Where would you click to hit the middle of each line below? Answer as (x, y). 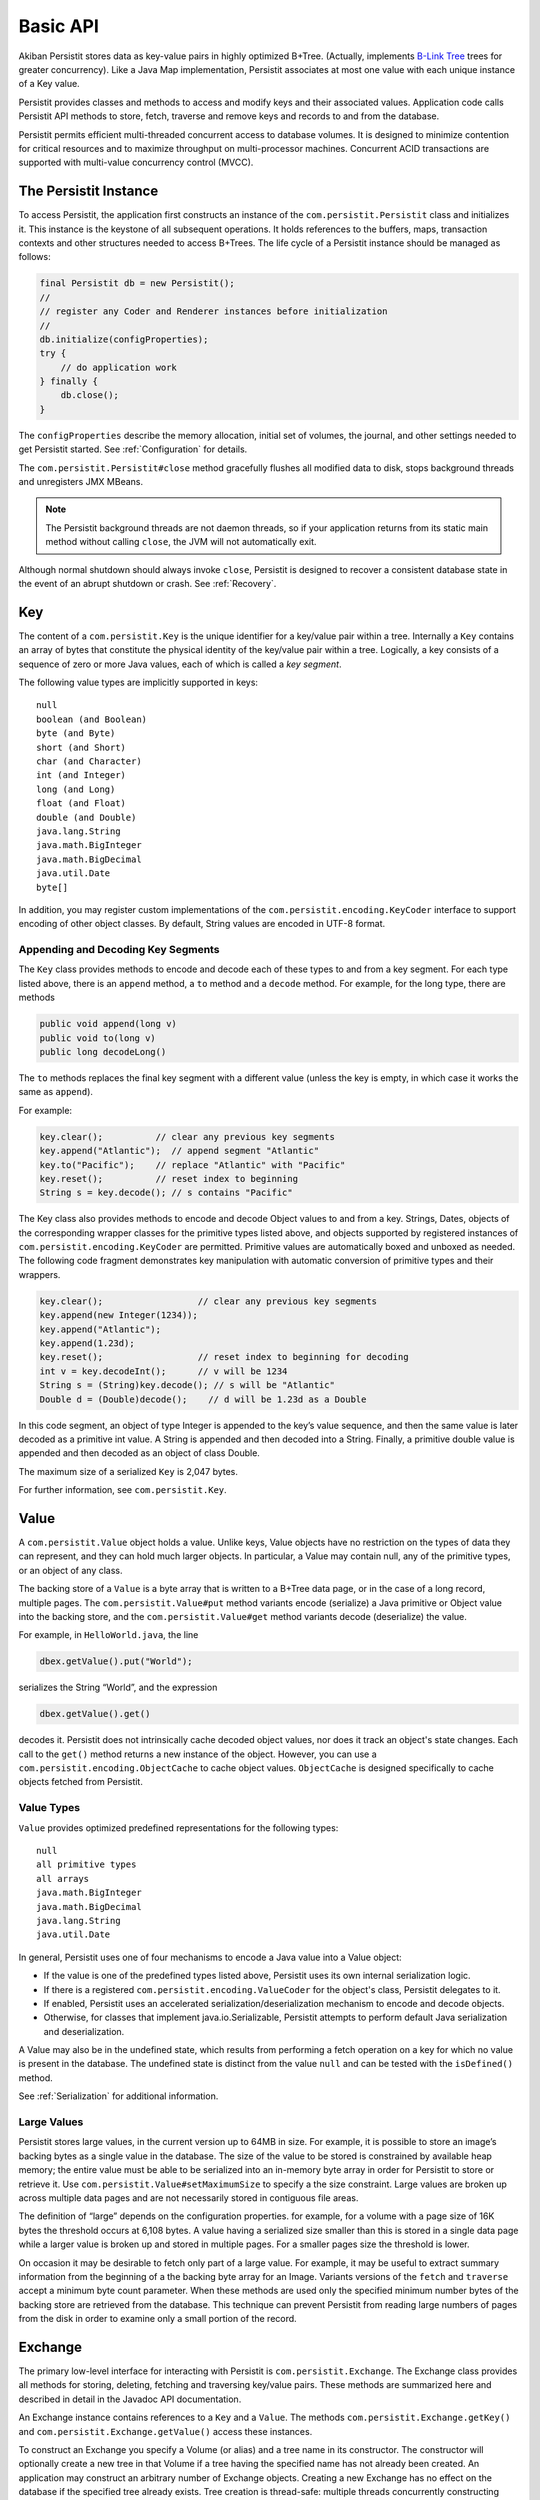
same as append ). (56, 1092)
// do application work (118, 367)
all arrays (63, 1878)
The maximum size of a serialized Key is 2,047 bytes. (128, 1471)
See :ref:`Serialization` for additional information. (118, 2096)
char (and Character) (89, 761)
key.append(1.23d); (87, 1343)
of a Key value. (49, 84)
